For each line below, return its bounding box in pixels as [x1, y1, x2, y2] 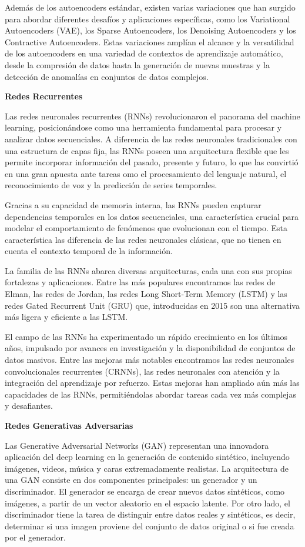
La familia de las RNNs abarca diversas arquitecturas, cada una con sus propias [5, 264, 292, 276]
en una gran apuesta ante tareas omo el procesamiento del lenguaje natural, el [5, 167, 287, 179]
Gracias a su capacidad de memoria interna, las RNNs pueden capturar [5, 198, 262, 211]
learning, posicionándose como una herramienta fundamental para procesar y [5, 121, 282, 134]
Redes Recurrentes [5, 90, 83, 102]
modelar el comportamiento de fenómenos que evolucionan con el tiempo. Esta [5, 222, 288, 234]
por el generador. [5, 531, 66, 543]
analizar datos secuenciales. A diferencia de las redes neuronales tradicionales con [5, 132, 297, 145]
